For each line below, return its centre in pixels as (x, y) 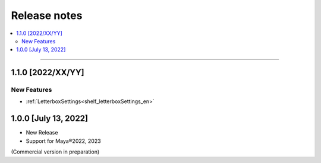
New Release (42, 133)
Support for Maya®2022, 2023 (63, 141)
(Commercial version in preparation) (55, 152)
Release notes (47, 15)
